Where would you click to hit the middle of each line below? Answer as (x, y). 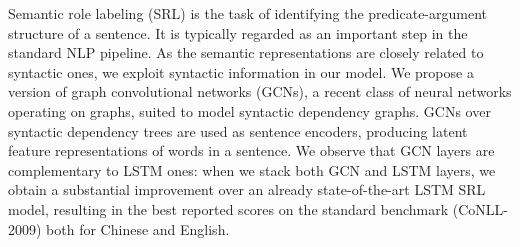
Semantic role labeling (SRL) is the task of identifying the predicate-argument (248, 13)
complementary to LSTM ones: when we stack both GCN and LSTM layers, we (252, 169)
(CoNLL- (480, 208)
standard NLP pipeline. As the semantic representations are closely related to (246, 52)
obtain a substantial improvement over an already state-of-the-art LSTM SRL (247, 189)
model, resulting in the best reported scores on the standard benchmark (228, 208)
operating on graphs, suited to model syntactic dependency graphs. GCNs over (249, 110)
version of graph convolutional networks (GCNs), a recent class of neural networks (260, 91)
